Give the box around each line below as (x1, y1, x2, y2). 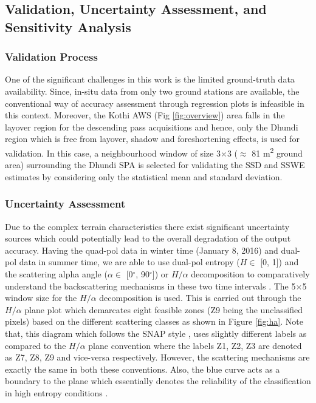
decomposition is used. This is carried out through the (99, 291, 301, 304)
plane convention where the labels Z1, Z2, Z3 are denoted (88, 339, 302, 351)
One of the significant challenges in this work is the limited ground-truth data (5, 73, 295, 86)
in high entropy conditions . (5, 386, 108, 399)
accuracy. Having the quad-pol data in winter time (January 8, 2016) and (5, 243, 278, 256)
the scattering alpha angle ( (5, 267, 108, 280)
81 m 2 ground (252, 144, 303, 159)
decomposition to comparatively (191, 267, 310, 280)
